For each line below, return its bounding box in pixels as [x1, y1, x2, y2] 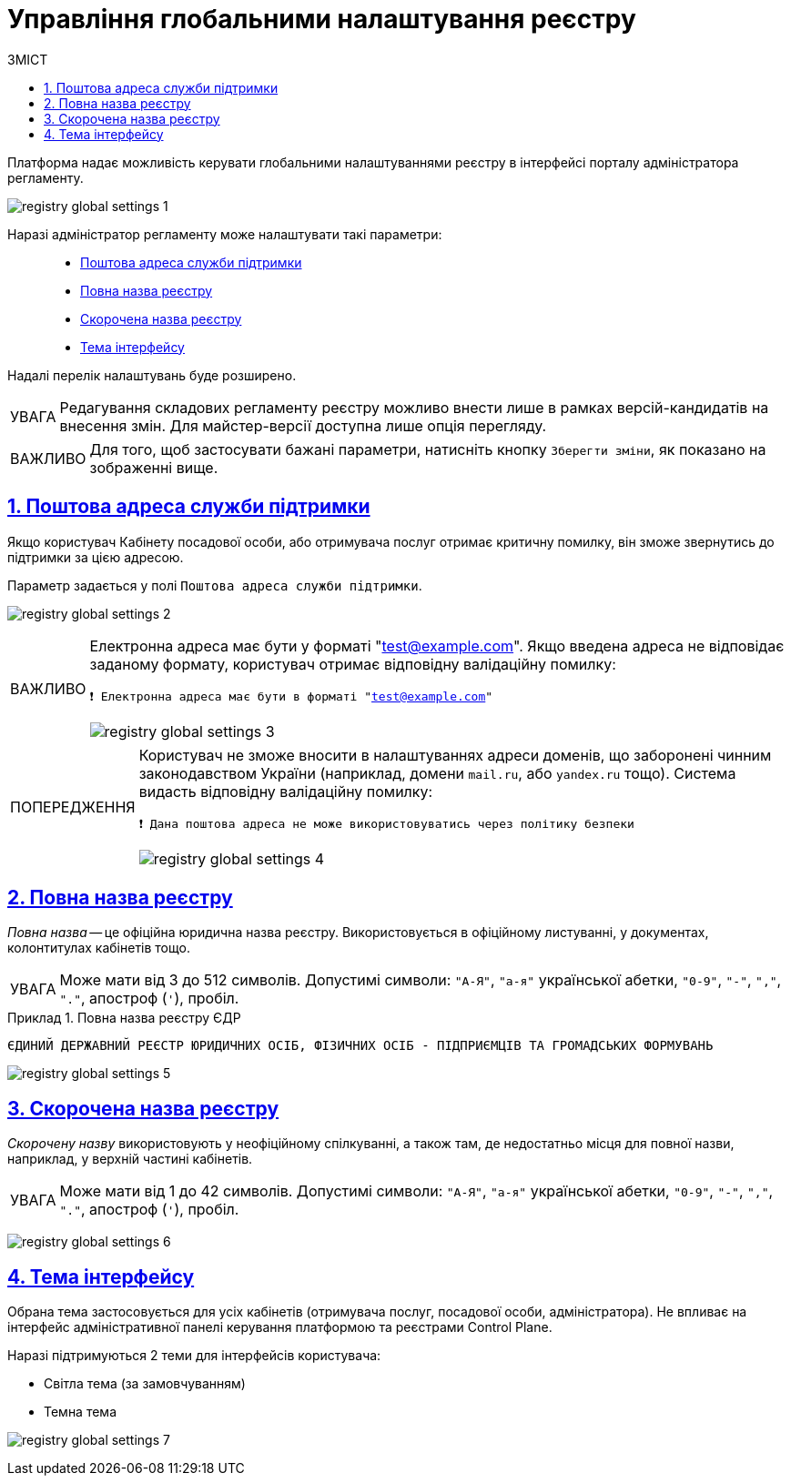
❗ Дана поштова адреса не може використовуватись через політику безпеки [138, 816, 634, 831]
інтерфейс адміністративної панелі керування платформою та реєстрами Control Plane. [7, 1319, 553, 1336]
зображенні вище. [89, 458, 218, 477]
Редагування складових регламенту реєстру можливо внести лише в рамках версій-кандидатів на [59, 398, 769, 417]
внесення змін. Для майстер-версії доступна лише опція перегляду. [59, 416, 547, 435]
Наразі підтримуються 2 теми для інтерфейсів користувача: [7, 1347, 381, 1364]
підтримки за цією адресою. [7, 549, 184, 565]
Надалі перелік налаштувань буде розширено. [7, 367, 297, 383]
